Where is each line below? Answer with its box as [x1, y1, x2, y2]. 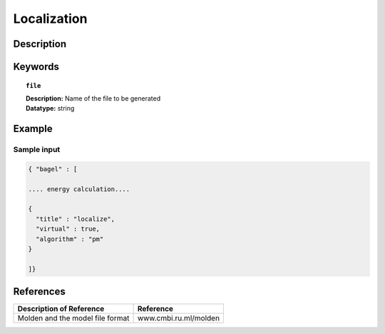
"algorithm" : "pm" [36, 235, 104, 243]
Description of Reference [17, 304, 105, 314]
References [13, 285, 66, 298]
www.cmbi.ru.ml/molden [137, 313, 220, 323]
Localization [13, 11, 88, 26]
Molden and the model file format [17, 313, 130, 323]
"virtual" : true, [36, 225, 100, 233]
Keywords [13, 61, 60, 73]
